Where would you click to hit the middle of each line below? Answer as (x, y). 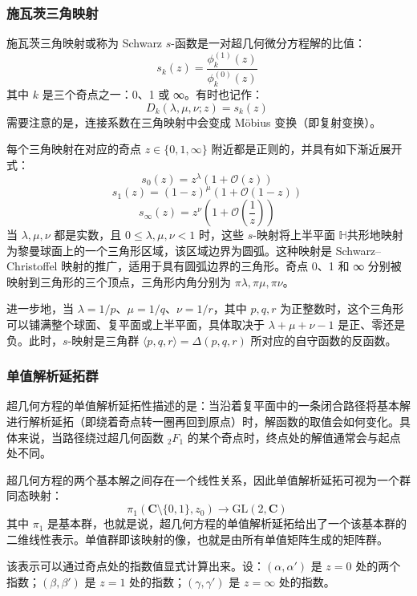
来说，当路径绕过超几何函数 (90, 437)
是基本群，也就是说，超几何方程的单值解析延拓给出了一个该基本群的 (227, 523)
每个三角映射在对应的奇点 (74, 149)
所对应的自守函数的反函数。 (324, 340)
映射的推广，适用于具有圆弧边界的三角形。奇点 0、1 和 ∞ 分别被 (231, 266)
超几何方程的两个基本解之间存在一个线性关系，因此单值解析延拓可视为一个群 (208, 479)
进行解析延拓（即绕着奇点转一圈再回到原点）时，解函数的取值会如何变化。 (203, 422)
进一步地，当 (40, 308)
